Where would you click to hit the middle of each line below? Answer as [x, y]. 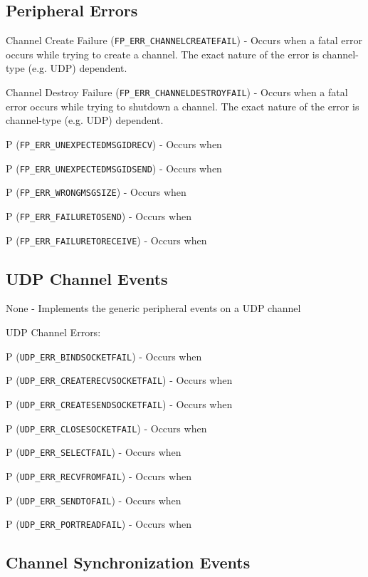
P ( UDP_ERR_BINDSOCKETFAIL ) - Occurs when [104, 356]
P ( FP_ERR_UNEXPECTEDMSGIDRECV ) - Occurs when [114, 144]
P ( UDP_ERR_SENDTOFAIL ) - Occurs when [94, 500]
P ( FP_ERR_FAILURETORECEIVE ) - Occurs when [106, 240]
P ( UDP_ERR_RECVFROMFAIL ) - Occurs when [99, 475]
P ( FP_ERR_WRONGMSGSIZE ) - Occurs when [96, 192]
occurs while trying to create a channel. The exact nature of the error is [163, 54]
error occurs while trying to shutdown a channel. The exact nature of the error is [183, 106]
